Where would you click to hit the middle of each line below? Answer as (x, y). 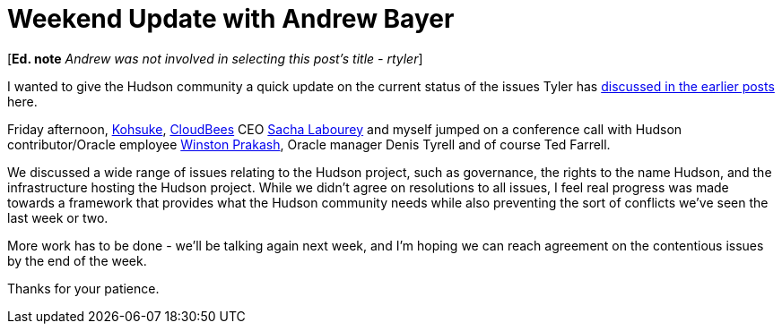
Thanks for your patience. (83, 288)
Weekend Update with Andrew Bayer (231, 19)
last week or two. (58, 217)
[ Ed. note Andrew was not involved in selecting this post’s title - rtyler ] (215, 58)
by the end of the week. (77, 260)
